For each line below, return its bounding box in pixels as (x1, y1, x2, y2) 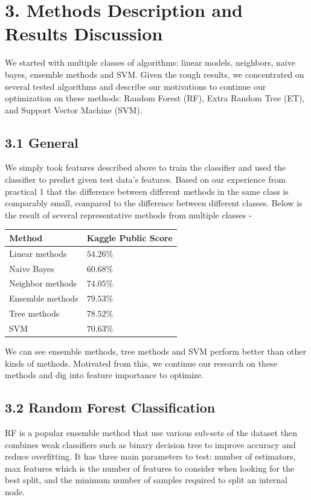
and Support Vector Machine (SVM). (5, 103, 143, 116)
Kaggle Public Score (86, 231, 173, 244)
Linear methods (9, 247, 67, 259)
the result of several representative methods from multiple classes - (5, 208, 252, 221)
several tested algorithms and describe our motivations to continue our (5, 80, 266, 92)
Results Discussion (5, 21, 163, 46)
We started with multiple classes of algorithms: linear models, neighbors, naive (5, 56, 295, 69)
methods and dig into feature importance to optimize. (5, 369, 204, 381)
